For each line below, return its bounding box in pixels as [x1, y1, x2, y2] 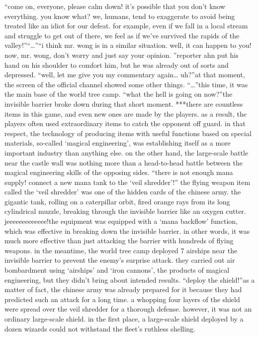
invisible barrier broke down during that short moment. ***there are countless [4, 98, 243, 109]
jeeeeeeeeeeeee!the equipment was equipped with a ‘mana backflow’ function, [4, 216, 238, 226]
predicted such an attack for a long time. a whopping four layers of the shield [4, 294, 240, 304]
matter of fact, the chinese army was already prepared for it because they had [4, 284, 242, 295]
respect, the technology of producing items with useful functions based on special [4, 128, 252, 138]
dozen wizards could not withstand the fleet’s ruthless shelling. [4, 323, 195, 334]
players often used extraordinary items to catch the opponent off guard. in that [4, 118, 246, 129]
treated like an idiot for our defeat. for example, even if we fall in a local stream [4, 20, 248, 31]
